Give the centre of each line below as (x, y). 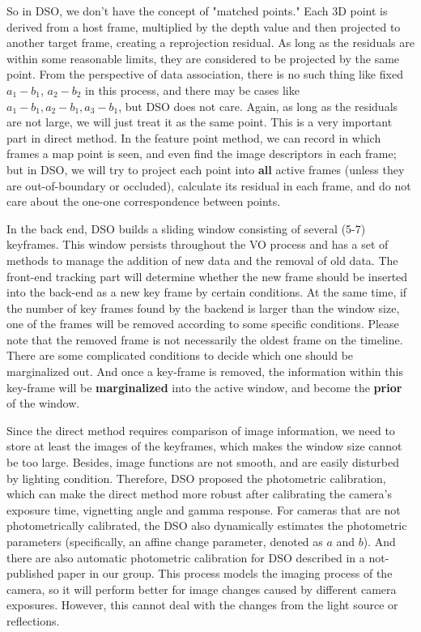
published (30, 573)
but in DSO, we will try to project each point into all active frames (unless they (206, 169)
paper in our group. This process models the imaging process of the (225, 573)
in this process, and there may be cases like (192, 90)
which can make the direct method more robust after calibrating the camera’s (199, 494)
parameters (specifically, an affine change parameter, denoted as (165, 541)
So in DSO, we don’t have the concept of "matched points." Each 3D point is (197, 11)
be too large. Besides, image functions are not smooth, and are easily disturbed (203, 462)
